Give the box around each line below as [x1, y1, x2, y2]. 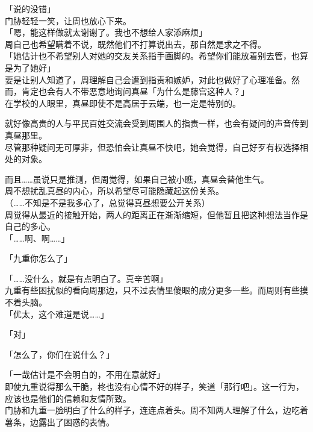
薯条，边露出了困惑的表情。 [5, 415, 114, 428]
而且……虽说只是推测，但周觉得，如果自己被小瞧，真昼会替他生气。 [5, 172, 269, 185]
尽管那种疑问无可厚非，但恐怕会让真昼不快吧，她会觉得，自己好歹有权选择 [5, 140, 300, 153]
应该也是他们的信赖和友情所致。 [5, 392, 131, 404]
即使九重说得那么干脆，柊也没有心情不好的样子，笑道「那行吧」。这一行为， [5, 380, 304, 393]
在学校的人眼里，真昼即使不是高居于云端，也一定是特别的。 [5, 96, 241, 109]
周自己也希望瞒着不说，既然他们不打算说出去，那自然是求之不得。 [5, 37, 266, 50]
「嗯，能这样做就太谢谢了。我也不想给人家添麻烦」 [5, 26, 207, 39]
